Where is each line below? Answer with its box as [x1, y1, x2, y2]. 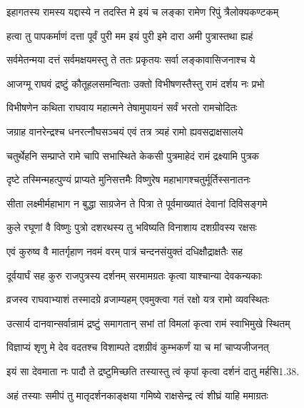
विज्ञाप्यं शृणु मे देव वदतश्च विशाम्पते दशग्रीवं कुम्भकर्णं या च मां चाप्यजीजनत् [6, 340, 269, 355]
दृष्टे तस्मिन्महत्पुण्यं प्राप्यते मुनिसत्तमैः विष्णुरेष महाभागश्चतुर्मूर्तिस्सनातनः [6, 172, 250, 187]
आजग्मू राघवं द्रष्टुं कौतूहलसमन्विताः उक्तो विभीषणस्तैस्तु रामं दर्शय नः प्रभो [6, 76, 265, 91]
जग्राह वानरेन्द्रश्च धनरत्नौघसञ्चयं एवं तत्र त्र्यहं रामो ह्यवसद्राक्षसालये [6, 123, 243, 138]
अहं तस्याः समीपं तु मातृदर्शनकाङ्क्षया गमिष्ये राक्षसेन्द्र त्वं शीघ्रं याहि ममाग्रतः [6, 387, 268, 402]
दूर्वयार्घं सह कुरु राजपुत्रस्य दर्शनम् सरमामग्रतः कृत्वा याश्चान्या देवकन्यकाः [6, 267, 263, 282]
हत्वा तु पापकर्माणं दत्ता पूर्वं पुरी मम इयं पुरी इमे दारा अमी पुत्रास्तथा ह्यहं [6, 28, 253, 43]
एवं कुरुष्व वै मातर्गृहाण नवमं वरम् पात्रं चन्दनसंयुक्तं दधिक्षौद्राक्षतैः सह [6, 243, 243, 258]
